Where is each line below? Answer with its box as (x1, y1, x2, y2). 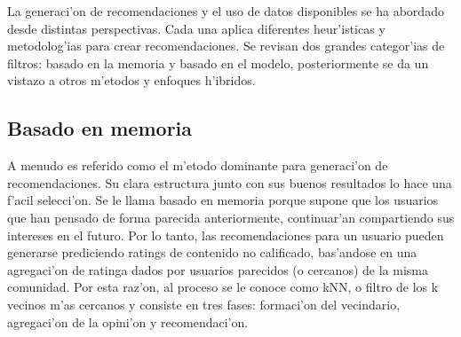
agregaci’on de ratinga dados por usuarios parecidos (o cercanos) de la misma (7, 260, 428, 278)
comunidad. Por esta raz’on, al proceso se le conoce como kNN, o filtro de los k (7, 278, 439, 296)
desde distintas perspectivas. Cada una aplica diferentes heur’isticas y (7, 19, 385, 37)
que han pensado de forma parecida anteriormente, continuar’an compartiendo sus (7, 208, 455, 226)
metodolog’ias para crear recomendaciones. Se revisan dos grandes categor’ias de (7, 36, 445, 55)
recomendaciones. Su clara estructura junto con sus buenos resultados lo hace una (7, 173, 452, 192)
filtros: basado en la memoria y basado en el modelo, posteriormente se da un (7, 53, 429, 72)
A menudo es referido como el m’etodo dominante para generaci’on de (7, 156, 388, 175)
